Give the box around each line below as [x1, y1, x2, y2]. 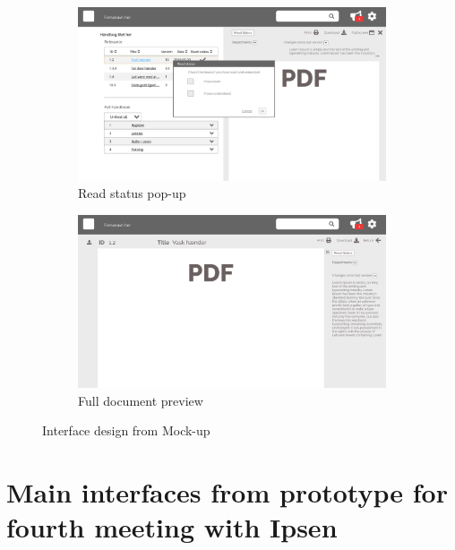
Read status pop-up [78, 184, 186, 202]
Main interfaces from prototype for [6, 474, 448, 511]
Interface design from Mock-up [42, 421, 210, 440]
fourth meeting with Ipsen [6, 509, 338, 546]
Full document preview [78, 391, 203, 409]
